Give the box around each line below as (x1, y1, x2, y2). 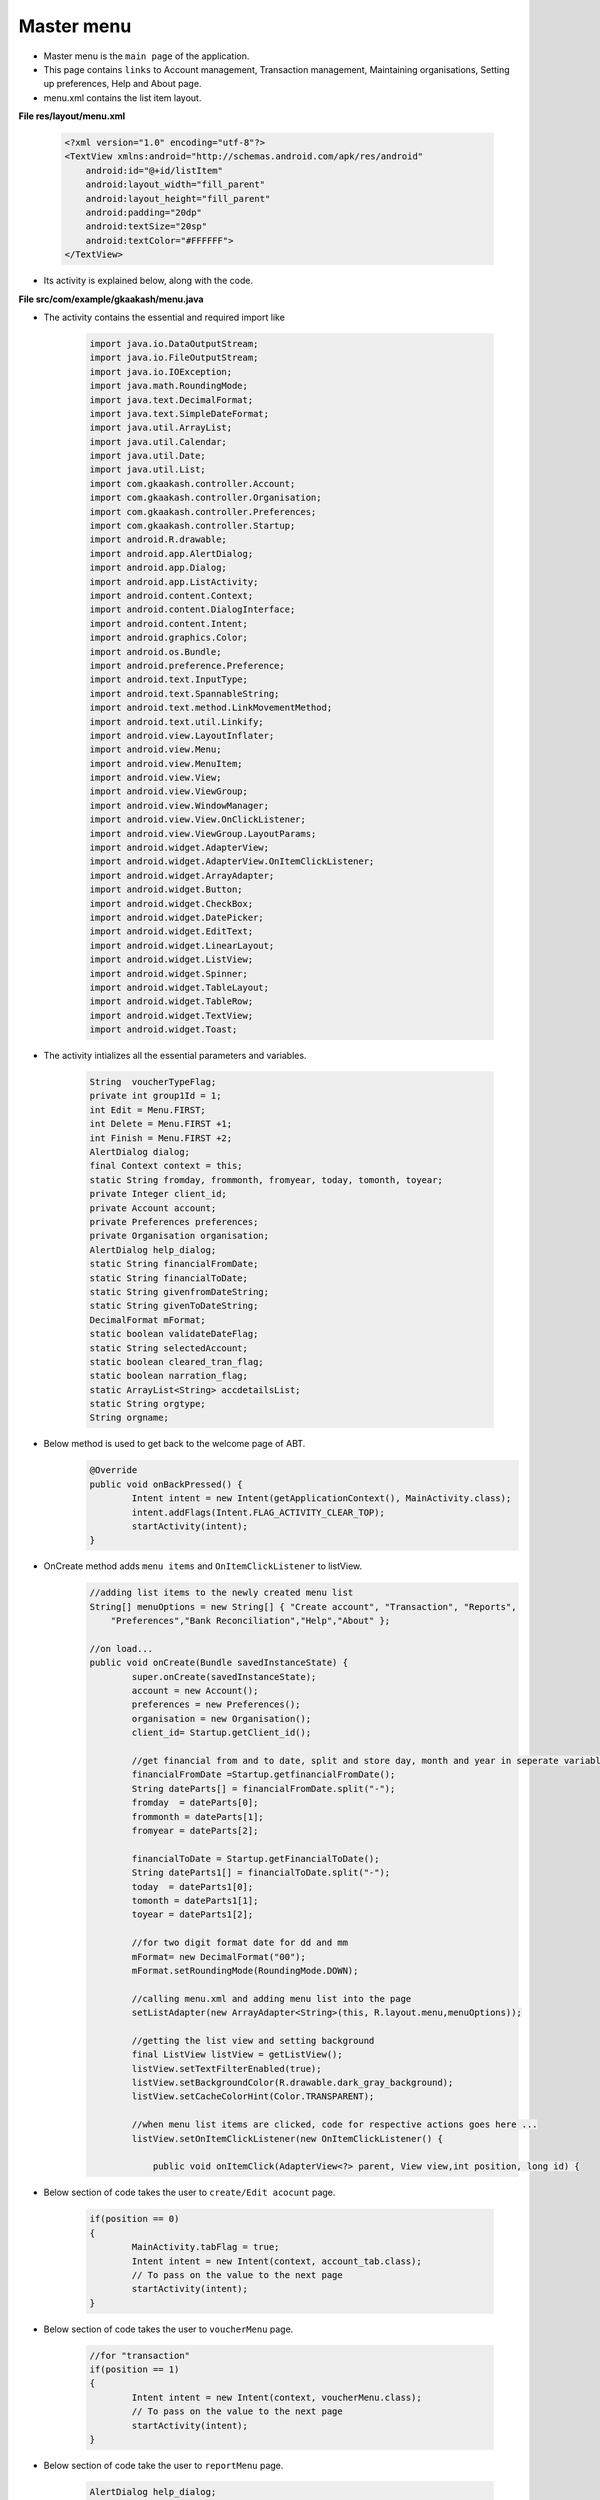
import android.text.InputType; (89, 674, 249, 685)
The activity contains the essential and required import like (43, 311, 285, 323)
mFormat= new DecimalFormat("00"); (131, 1951, 307, 1962)
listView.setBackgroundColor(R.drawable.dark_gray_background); (131, 2077, 454, 2089)
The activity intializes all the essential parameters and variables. (43, 1050, 307, 1062)
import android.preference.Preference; (89, 660, 285, 671)
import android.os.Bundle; (89, 646, 222, 657)
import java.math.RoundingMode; (89, 380, 249, 392)
